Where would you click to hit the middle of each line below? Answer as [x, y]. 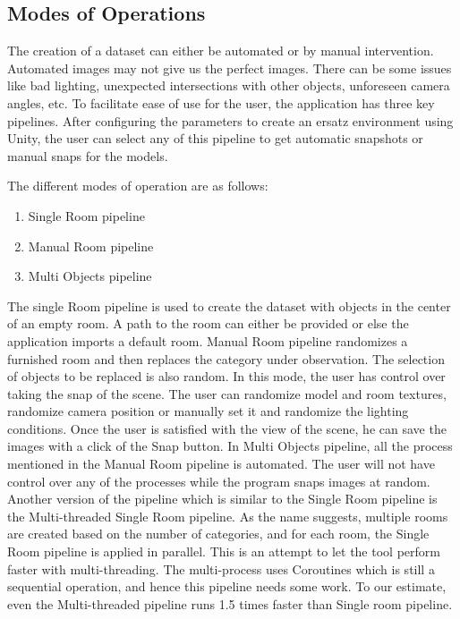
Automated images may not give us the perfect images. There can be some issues [230, 68]
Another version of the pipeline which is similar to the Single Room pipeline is [222, 499]
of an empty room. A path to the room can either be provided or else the [208, 323]
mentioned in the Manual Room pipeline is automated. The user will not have [221, 464]
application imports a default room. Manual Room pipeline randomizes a [208, 340]
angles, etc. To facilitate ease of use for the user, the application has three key [221, 102]
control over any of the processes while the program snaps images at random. [219, 481]
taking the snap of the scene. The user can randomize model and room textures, [227, 393]
